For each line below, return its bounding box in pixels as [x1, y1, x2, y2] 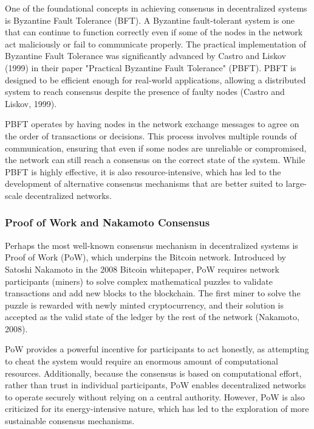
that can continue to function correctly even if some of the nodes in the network [5, 26, 303, 38]
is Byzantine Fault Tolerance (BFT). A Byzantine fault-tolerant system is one [5, 13, 295, 26]
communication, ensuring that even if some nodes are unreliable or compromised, [5, 141, 307, 154]
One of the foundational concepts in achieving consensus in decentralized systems [5, 2, 307, 14]
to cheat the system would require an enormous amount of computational [5, 355, 278, 368]
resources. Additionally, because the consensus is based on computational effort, [5, 366, 302, 379]
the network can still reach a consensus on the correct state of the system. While [5, 153, 305, 166]
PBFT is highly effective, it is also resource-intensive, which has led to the [5, 165, 281, 178]
